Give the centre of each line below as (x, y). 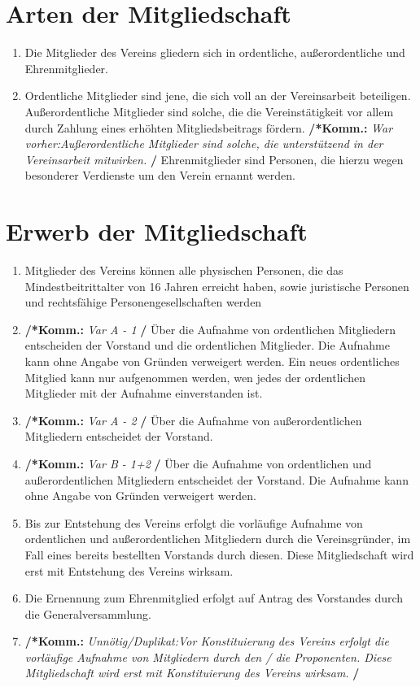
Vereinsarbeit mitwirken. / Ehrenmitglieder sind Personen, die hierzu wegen (214, 159)
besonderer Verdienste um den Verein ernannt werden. (160, 175)
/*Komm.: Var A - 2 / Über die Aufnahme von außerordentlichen (193, 420)
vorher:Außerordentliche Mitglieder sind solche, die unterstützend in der (204, 143)
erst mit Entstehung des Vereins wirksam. (129, 570)
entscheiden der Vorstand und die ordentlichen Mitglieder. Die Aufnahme (207, 345)
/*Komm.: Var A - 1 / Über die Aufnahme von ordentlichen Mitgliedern (210, 329)
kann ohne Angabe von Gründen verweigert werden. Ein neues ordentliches (212, 361)
